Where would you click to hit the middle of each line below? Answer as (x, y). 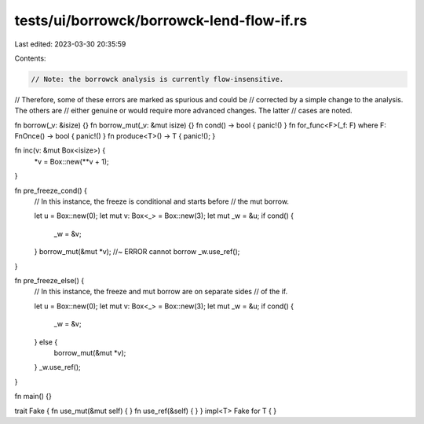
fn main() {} (33, 396)
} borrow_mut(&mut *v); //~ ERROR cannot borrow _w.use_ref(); (137, 252)
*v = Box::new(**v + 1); (71, 161)
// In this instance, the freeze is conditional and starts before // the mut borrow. (162, 201)
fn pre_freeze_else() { (49, 280)
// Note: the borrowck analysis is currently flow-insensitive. (157, 79)
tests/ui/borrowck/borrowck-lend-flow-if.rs (161, 20)
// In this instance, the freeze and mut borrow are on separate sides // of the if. (161, 292)
